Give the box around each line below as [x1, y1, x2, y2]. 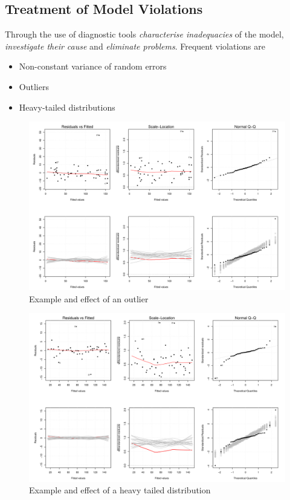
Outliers [19, 80, 49, 93]
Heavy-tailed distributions [19, 100, 115, 113]
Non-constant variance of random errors [19, 60, 167, 73]
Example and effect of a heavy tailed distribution [29, 484, 211, 496]
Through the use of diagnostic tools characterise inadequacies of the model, [5, 28, 284, 41]
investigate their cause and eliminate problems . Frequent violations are [5, 39, 265, 52]
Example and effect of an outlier [29, 292, 149, 305]
